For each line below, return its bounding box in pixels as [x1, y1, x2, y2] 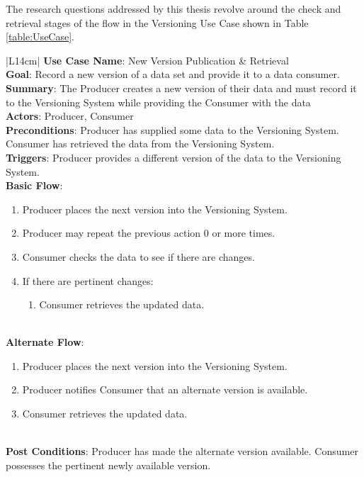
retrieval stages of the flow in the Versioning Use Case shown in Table [6, 15, 309, 30]
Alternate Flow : [6, 335, 84, 349]
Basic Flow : [6, 178, 63, 193]
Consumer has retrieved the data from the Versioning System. [6, 136, 275, 151]
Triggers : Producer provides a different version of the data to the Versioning [6, 150, 341, 164]
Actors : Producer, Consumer [6, 108, 134, 123]
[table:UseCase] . [6, 29, 74, 44]
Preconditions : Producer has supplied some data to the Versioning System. [6, 122, 339, 137]
